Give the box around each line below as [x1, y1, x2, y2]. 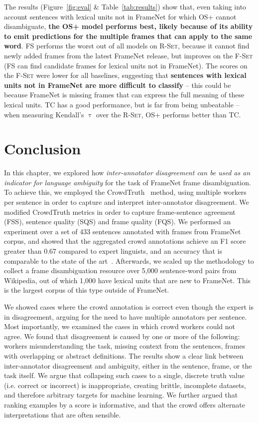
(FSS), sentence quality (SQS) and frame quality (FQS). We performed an [4, 216, 231, 227]
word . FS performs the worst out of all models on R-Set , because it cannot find [4, 40, 250, 51]
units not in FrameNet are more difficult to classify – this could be [4, 79, 231, 90]
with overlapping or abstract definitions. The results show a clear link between [4, 350, 244, 361]
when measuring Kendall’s [4, 109, 84, 119]
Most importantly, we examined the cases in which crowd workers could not [4, 321, 235, 332]
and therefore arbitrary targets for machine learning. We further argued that [4, 390, 238, 400]
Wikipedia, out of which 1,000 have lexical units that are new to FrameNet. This [4, 275, 251, 285]
